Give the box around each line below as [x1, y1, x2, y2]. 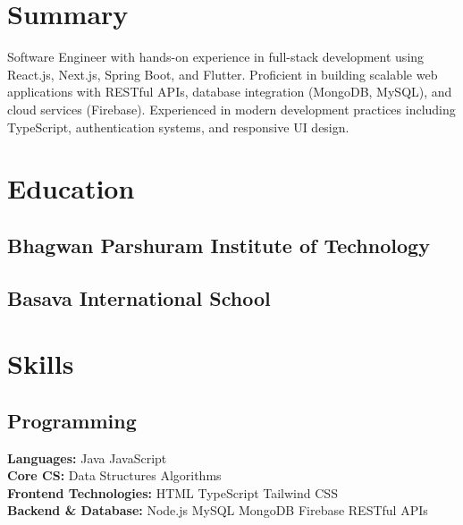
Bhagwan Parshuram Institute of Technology [7, 231, 430, 258]
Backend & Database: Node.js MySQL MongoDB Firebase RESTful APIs [7, 501, 428, 520]
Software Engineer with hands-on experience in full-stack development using [7, 47, 425, 66]
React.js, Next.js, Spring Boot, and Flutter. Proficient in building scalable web [7, 64, 438, 83]
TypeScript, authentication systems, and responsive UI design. [7, 117, 349, 136]
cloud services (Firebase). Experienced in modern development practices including [7, 99, 456, 118]
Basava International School [7, 284, 271, 311]
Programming [7, 406, 137, 434]
